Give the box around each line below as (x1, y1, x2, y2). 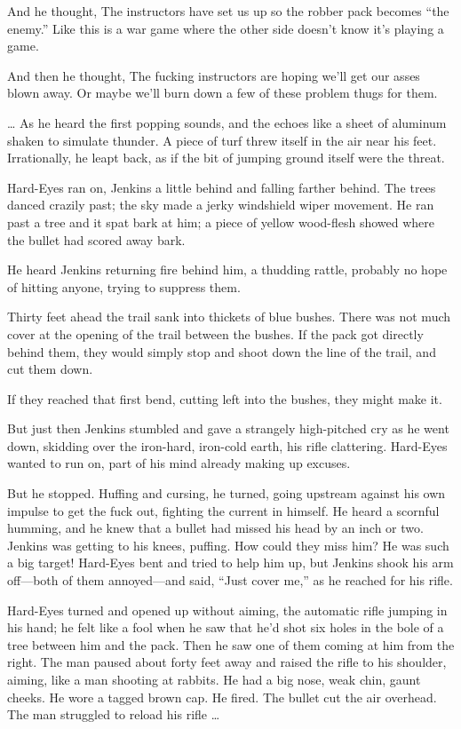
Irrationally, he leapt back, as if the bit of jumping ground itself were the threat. (7, 148, 445, 167)
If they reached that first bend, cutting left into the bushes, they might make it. (7, 389, 442, 408)
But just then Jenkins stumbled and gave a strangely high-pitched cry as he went (7, 419, 449, 438)
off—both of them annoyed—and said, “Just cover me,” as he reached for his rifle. (7, 571, 453, 590)
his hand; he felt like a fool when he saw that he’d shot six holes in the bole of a (7, 618, 444, 637)
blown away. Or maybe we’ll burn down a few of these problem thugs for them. (7, 83, 438, 102)
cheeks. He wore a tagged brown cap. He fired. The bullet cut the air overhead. (7, 687, 437, 706)
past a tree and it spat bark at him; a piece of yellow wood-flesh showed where (7, 212, 435, 231)
